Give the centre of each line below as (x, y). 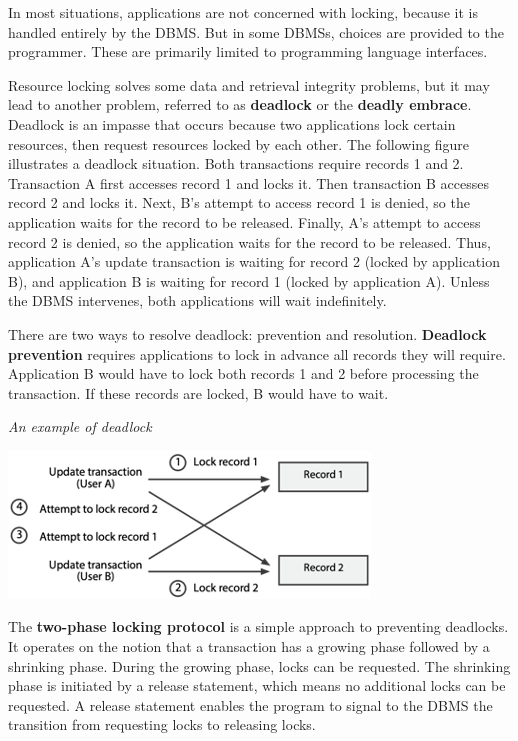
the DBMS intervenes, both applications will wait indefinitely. (197, 300)
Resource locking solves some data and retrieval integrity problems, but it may (249, 84)
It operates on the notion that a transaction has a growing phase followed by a (249, 646)
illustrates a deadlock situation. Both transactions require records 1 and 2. (236, 163)
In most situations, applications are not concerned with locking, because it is (243, 12)
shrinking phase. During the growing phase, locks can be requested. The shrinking (259, 665)
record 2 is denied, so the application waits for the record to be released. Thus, (249, 241)
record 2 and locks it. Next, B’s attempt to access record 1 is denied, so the (239, 202)
